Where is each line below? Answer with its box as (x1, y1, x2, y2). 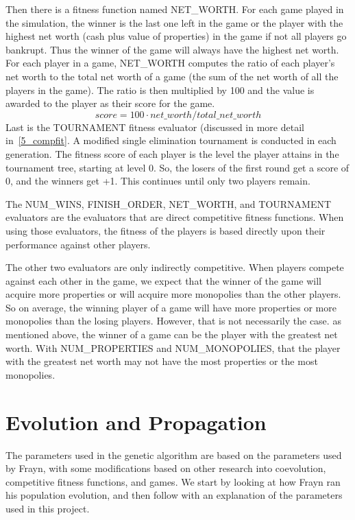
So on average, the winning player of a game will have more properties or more (5, 300, 336, 314)
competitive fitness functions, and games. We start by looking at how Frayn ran (5, 474, 341, 488)
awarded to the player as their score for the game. (5, 96, 215, 110)
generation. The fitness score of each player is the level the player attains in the (5, 146, 339, 161)
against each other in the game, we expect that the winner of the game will (5, 273, 321, 287)
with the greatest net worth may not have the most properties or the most (5, 354, 318, 368)
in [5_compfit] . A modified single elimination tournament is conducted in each (5, 133, 336, 147)
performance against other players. (5, 237, 151, 251)
